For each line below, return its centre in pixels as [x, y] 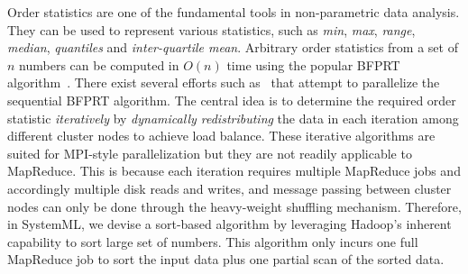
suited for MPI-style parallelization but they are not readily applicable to [210, 153]
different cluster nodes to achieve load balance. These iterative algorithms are [221, 136]
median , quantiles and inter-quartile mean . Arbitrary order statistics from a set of [233, 47]
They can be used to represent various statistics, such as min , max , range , [211, 29]
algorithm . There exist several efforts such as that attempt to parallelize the [224, 82]
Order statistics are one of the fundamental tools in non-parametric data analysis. [234, 12]
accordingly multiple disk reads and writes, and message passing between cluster [229, 188]
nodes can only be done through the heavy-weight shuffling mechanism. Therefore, [234, 206]
